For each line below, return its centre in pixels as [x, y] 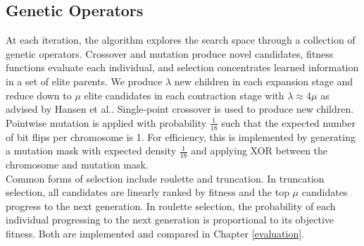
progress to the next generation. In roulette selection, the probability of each [171, 205]
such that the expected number [288, 122]
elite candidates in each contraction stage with [184, 95]
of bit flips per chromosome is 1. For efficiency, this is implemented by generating [181, 136]
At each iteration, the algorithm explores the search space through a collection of [181, 40]
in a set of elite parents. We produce [84, 81]
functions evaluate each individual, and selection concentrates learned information [182, 67]
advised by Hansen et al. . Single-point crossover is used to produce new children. [180, 109]
